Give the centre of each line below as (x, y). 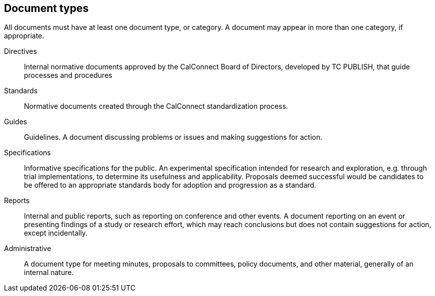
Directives (20, 51)
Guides (16, 122)
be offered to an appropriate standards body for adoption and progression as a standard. (170, 185)
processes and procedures (68, 75)
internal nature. (49, 273)
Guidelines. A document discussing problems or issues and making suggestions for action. (173, 137)
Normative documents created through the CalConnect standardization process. (156, 106)
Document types (46, 8)
